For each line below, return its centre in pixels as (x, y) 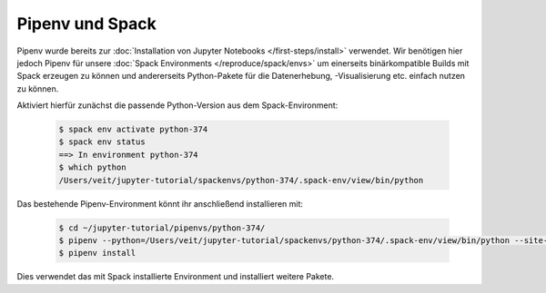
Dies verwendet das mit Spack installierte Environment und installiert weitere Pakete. (176, 277)
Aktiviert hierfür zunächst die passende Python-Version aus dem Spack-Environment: (177, 105)
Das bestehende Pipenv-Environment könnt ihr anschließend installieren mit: (160, 203)
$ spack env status (102, 142)
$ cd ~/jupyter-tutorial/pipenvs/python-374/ (162, 228)
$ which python (92, 167)
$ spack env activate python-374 (133, 130)
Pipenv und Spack (86, 24)
